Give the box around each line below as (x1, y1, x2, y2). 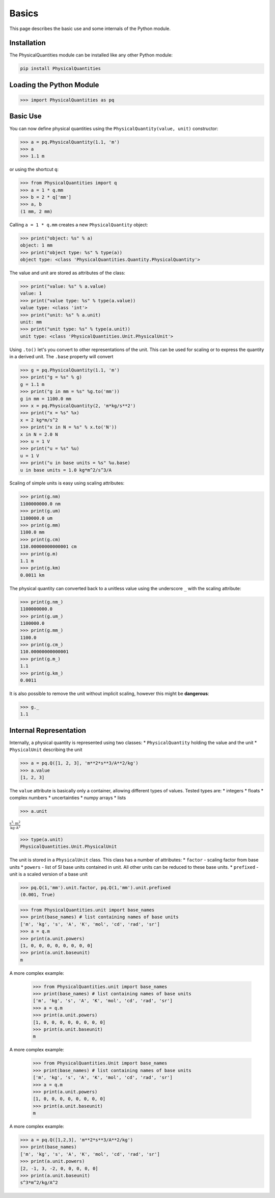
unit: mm (20, 319, 42, 325)
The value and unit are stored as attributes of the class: (9, 270, 126, 276)
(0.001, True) (20, 892, 56, 898)
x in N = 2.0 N (20, 431, 58, 437)
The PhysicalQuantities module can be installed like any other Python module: (9, 52, 173, 58)
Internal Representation (9, 726, 87, 735)
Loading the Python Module (9, 81, 99, 89)
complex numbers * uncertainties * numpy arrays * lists (9, 795, 126, 801)
